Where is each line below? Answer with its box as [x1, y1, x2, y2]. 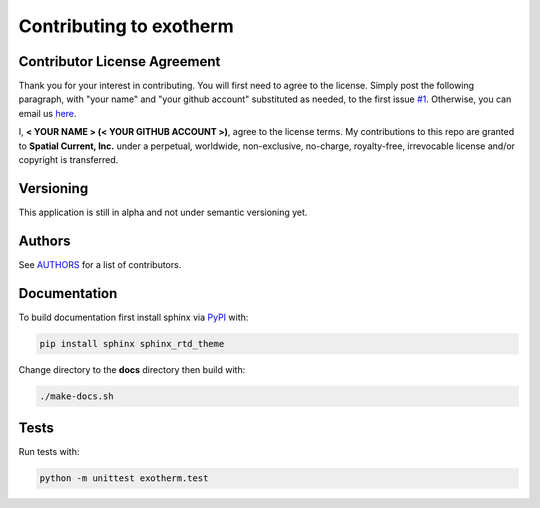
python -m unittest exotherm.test [39, 473, 209, 484]
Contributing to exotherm [18, 15, 234, 37]
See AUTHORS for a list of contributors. [18, 258, 182, 270]
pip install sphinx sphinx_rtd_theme [39, 338, 225, 349]
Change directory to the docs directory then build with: [18, 363, 246, 375]
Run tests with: [18, 446, 80, 458]
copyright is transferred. [18, 154, 119, 166]
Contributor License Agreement [18, 53, 221, 70]
